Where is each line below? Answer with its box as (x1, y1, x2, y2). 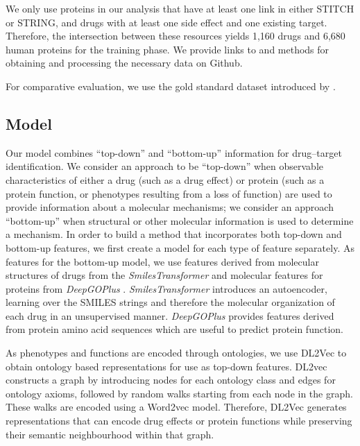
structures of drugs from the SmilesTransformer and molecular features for (6, 268, 323, 282)
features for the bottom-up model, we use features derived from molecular (6, 254, 319, 268)
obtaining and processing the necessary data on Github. (6, 55, 243, 70)
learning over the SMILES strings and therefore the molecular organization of (6, 295, 335, 309)
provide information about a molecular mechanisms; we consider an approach (6, 200, 334, 214)
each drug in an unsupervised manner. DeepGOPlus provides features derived (6, 308, 334, 323)
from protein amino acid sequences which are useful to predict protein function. (6, 322, 343, 336)
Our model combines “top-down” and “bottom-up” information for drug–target (6, 145, 342, 160)
